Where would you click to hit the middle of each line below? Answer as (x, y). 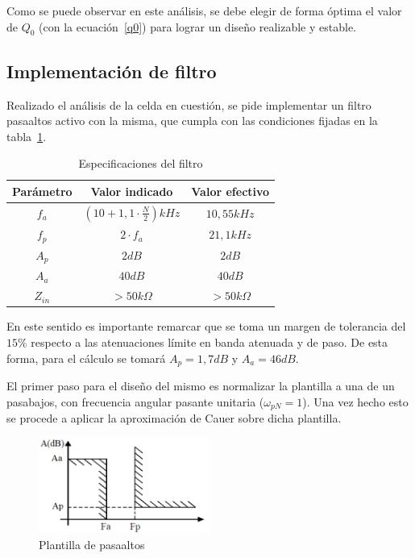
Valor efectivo (230, 191)
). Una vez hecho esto (355, 401)
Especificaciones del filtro (141, 163)
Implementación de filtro (112, 71)
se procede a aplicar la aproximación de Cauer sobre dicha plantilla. (174, 418)
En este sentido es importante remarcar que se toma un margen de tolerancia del (206, 326)
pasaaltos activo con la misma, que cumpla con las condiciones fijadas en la (192, 121)
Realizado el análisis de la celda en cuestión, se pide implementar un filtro (189, 104)
